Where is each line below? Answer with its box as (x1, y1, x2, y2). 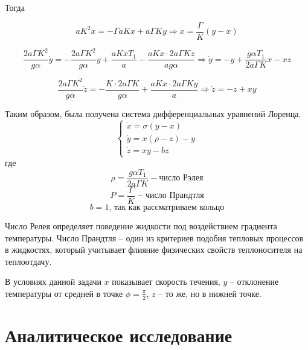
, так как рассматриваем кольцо (109, 203, 225, 212)
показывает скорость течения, (112, 275, 220, 288)
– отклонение (229, 275, 279, 288)
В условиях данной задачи (5, 275, 101, 288)
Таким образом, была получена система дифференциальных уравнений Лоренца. (5, 107, 301, 119)
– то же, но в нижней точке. (158, 287, 261, 299)
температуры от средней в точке (5, 287, 123, 299)
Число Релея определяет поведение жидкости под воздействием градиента (5, 219, 277, 232)
